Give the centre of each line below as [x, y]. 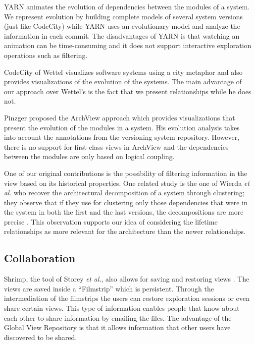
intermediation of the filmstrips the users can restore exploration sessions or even [127, 298]
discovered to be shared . [41, 337]
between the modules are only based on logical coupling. [89, 156]
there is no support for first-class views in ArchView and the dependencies [116, 146]
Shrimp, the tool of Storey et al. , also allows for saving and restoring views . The [127, 279]
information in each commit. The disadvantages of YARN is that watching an [122, 35]
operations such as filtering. [46, 55]
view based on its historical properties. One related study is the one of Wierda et [127, 183]
